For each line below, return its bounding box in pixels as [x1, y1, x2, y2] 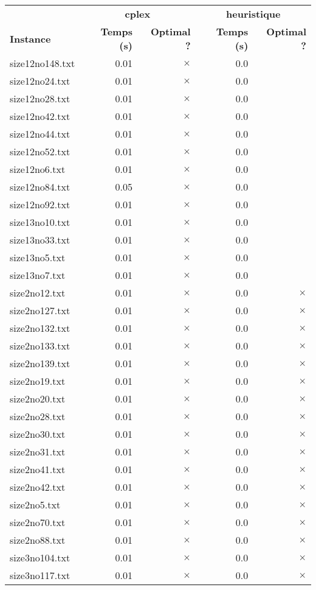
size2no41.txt [10, 462, 66, 476]
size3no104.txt [10, 550, 70, 564]
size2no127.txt [10, 303, 70, 317]
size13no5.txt [10, 250, 66, 264]
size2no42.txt [10, 480, 66, 494]
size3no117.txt [10, 568, 70, 582]
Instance [10, 31, 51, 46]
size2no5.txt [10, 497, 61, 511]
